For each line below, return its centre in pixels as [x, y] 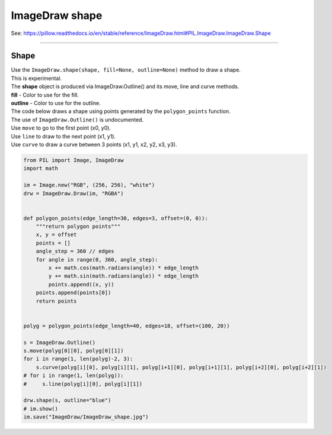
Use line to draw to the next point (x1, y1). [63, 136]
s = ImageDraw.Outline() [60, 342]
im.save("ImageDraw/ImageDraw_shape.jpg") [86, 417]
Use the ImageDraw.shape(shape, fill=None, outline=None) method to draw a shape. [126, 70]
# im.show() [41, 409]
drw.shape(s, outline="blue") [67, 400]
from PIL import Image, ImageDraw [74, 160]
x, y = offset [56, 235]
